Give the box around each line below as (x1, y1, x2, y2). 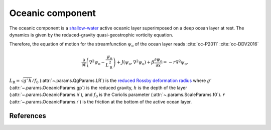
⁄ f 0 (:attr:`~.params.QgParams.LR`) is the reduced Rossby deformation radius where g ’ (33, 77, 212, 84)
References (9, 111, 46, 120)
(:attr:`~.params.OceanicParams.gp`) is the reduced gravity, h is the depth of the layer (9, 84, 188, 90)
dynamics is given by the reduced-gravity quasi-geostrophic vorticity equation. (9, 31, 173, 37)
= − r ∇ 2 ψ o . (163, 58, 188, 66)
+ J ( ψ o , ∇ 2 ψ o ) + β (116, 58, 155, 66)
